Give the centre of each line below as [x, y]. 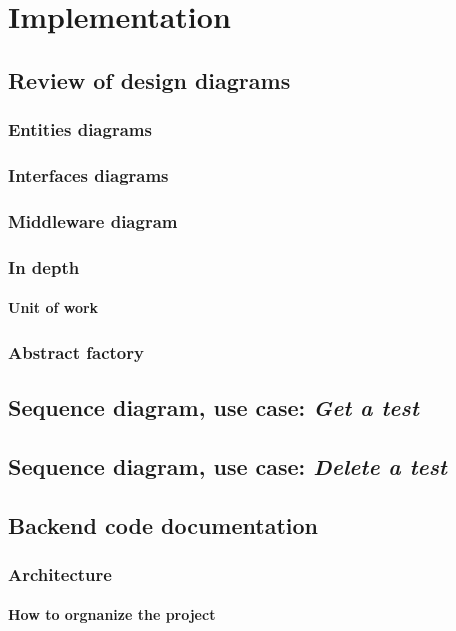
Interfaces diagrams [88, 174]
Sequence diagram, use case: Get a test [213, 406]
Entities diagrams [80, 129]
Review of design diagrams [149, 79]
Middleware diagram [93, 220]
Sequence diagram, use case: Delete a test [227, 465]
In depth [44, 266]
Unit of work [53, 307]
